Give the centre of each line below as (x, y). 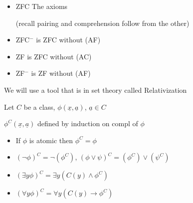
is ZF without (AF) (61, 73)
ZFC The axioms (42, 6)
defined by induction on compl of (88, 123)
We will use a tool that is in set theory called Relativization (96, 90)
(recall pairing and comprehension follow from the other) (102, 23)
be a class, (39, 106)
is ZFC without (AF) (68, 40)
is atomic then (51, 140)
